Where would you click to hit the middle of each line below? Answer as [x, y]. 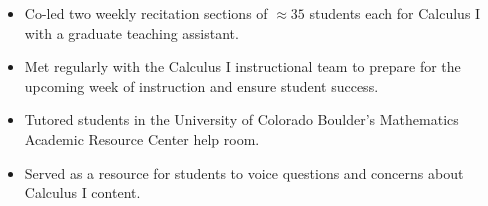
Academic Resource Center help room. [142, 138]
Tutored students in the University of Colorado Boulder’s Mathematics [241, 119]
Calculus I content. [82, 192]
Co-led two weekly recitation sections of [146, 13]
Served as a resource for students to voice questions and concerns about [244, 172]
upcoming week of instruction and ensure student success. [201, 85]
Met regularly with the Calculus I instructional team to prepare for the [242, 66]
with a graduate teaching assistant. [131, 32]
